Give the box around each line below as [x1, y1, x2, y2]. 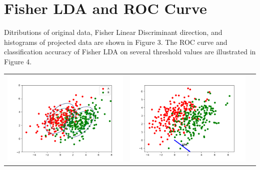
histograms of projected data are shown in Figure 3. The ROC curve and [4, 36, 227, 47]
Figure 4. [4, 56, 32, 66]
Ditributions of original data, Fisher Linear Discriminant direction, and [4, 27, 222, 37]
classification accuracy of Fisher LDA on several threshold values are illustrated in [4, 46, 256, 57]
